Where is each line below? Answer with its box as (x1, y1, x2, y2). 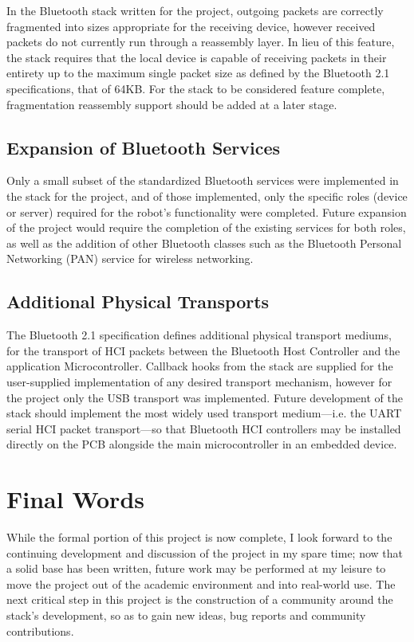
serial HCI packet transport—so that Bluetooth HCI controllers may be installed (6, 420, 401, 436)
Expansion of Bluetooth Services (6, 135, 281, 159)
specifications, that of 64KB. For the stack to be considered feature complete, (6, 80, 385, 96)
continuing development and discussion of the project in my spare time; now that (6, 544, 403, 561)
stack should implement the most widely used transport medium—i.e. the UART (6, 405, 402, 421)
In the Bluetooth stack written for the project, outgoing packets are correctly (6, 2, 384, 18)
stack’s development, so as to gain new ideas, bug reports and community (6, 606, 366, 623)
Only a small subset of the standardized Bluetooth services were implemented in (6, 172, 399, 189)
